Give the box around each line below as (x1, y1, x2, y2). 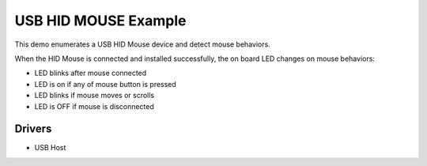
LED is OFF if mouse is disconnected (34, 101, 154, 111)
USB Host (34, 143, 66, 153)
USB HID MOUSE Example (14, 12, 187, 29)
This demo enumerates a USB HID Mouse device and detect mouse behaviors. (14, 40, 270, 49)
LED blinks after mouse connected (34, 68, 147, 78)
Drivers (14, 123, 52, 136)
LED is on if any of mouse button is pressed (34, 79, 177, 89)
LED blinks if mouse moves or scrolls (34, 91, 155, 100)
